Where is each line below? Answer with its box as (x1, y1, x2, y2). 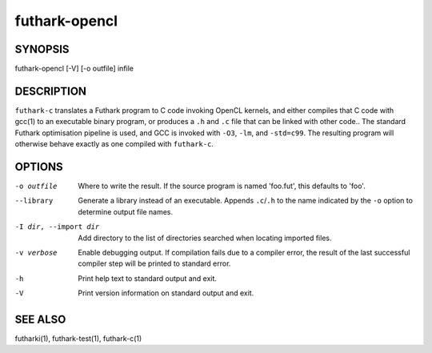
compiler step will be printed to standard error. (78, 259, 231, 268)
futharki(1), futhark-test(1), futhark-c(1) (14, 334, 142, 343)
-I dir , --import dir (14, 223, 100, 231)
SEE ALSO (14, 312, 66, 326)
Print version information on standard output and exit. (78, 288, 254, 298)
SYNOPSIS (14, 42, 70, 56)
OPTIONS (14, 160, 63, 174)
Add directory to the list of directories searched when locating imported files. (78, 233, 332, 243)
